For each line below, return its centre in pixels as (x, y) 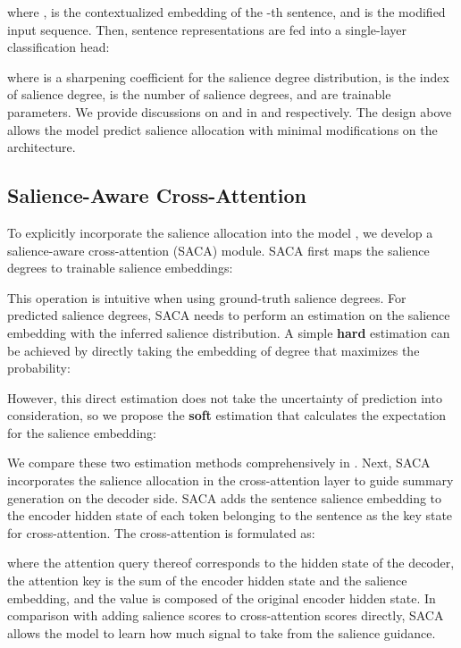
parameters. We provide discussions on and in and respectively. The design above (230, 111)
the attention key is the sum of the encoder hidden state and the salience (207, 581)
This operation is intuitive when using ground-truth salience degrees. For (207, 297)
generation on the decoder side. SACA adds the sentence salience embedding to (225, 497)
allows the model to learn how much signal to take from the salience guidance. (222, 632)
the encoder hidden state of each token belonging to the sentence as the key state (230, 515)
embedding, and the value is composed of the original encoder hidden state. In (222, 598)
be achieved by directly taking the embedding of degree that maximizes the (214, 350)
